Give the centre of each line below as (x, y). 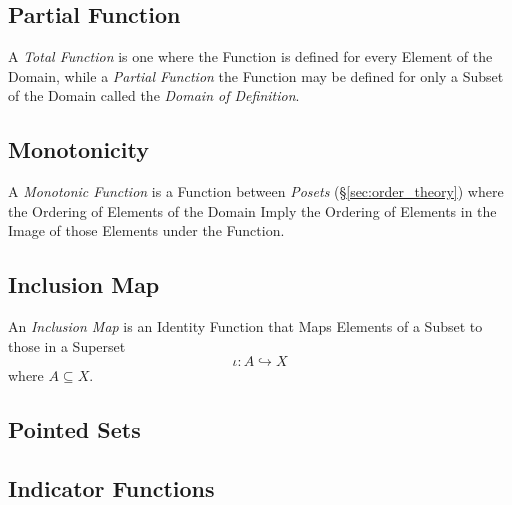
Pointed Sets (74, 429)
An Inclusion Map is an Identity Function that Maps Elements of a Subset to (245, 326)
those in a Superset (67, 345)
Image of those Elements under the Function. (146, 230)
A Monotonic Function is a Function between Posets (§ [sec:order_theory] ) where (256, 191)
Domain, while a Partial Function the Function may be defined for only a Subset (256, 75)
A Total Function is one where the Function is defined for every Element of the (250, 56)
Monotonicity (78, 149)
